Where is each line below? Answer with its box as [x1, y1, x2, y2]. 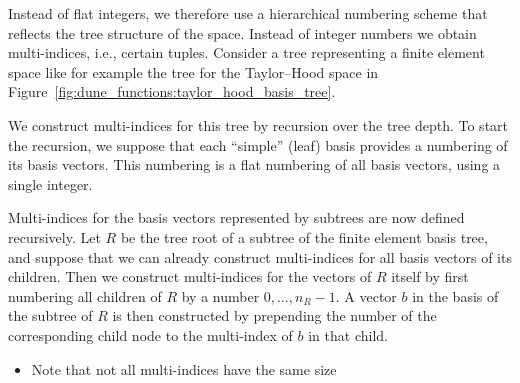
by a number [181, 285, 260, 306]
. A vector [335, 285, 397, 306]
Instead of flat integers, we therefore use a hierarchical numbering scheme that [8, 3, 488, 23]
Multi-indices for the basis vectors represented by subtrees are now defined [8, 207, 465, 228]
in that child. [308, 324, 388, 345]
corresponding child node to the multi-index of [8, 324, 293, 345]
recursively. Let [8, 226, 101, 247]
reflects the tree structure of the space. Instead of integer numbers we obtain [8, 22, 477, 43]
